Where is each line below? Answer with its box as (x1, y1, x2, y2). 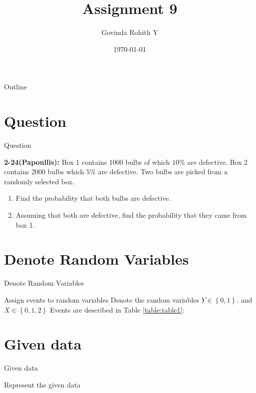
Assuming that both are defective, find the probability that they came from (15, 210, 247, 220)
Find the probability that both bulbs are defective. (15, 193, 171, 203)
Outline (4, 81, 27, 92)
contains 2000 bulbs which (4, 166, 84, 177)
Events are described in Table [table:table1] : (50, 304, 185, 315)
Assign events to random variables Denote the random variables (4, 294, 199, 305)
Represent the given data (4, 379, 81, 390)
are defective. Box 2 (187, 156, 248, 167)
